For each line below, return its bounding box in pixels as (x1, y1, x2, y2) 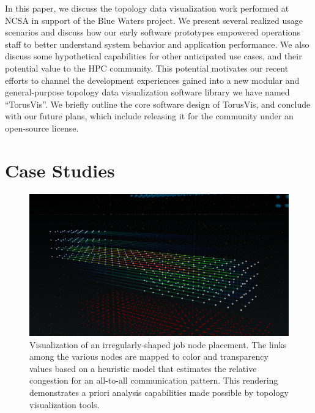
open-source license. (5, 121, 79, 134)
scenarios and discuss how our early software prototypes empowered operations (5, 26, 301, 39)
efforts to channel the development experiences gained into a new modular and (5, 73, 300, 86)
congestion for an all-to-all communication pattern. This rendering (29, 374, 278, 387)
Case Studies (5, 157, 115, 182)
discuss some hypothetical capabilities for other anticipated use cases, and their (5, 50, 302, 62)
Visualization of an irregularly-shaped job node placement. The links (29, 338, 287, 351)
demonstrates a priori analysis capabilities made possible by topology (29, 385, 289, 398)
